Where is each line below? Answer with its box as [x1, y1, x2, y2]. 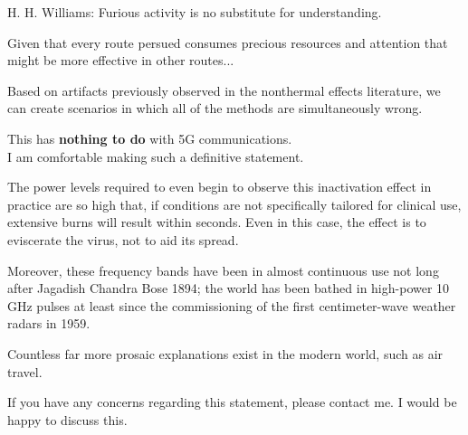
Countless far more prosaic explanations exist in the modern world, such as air [7, 344, 444, 363]
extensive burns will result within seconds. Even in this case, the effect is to [7, 213, 426, 232]
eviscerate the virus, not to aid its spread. [7, 230, 239, 249]
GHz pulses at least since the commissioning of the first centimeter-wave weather [7, 296, 456, 315]
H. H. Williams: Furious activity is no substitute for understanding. [7, 3, 382, 21]
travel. [7, 362, 43, 381]
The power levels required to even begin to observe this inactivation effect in [7, 177, 432, 196]
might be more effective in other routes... [7, 51, 234, 70]
